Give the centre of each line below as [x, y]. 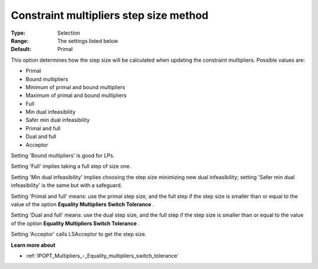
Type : [18, 33]
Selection [69, 33]
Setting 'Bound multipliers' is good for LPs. [63, 156]
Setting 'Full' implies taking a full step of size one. [71, 166]
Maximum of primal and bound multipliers [76, 95]
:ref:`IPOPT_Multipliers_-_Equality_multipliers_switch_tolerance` [102, 255]
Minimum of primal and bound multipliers [75, 87]
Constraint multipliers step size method [110, 15]
